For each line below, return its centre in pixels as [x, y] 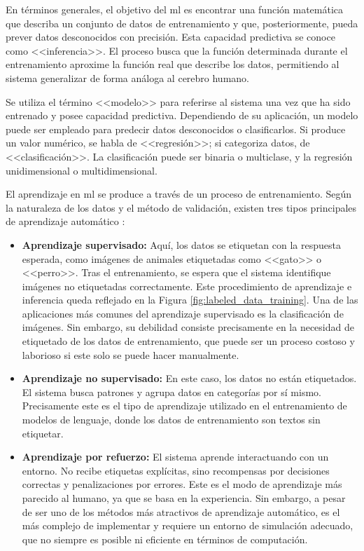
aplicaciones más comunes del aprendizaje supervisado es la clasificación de [183, 313]
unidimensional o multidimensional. [82, 170]
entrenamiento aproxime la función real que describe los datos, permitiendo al [173, 64]
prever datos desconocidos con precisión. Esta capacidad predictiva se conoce [170, 37]
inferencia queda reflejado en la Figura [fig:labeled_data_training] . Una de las [190, 300]
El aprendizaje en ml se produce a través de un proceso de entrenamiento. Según [179, 194]
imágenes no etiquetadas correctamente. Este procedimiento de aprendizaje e [187, 286]
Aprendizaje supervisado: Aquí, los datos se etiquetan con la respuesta [181, 244]
